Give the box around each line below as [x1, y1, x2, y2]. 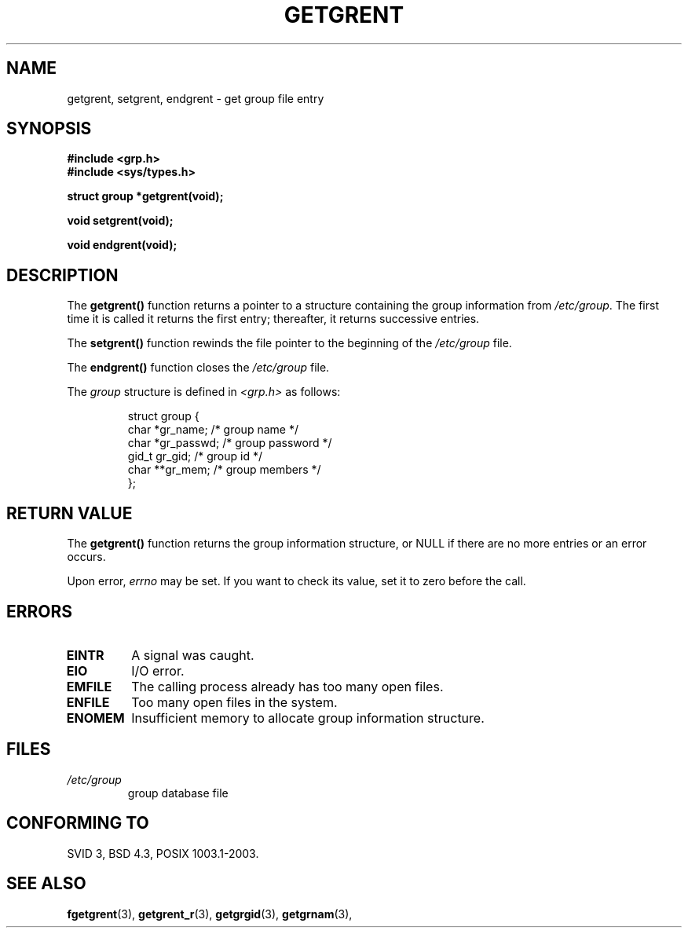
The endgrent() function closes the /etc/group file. [67, 361, 330, 375]
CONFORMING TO [6, 813, 149, 833]
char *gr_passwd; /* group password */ [127, 436, 332, 450]
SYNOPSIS [6, 119, 92, 139]
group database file [127, 786, 229, 800]
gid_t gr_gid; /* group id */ [127, 449, 262, 463]
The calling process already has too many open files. [131, 678, 444, 694]
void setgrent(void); [67, 214, 174, 228]
